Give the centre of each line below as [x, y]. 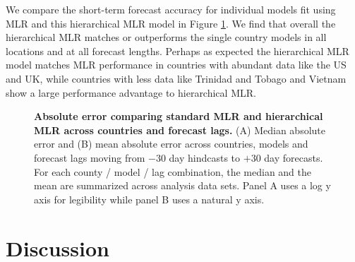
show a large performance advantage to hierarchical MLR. [131, 92]
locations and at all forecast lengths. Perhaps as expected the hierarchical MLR [177, 50]
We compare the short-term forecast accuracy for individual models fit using [171, 9]
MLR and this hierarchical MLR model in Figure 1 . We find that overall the [171, 23]
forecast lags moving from [90, 157]
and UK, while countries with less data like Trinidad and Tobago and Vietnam [176, 78]
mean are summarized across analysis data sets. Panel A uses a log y [182, 185]
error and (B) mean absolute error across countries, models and [171, 144]
